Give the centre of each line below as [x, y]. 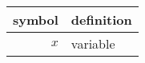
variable [93, 43]
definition [101, 20]
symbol [36, 20]
